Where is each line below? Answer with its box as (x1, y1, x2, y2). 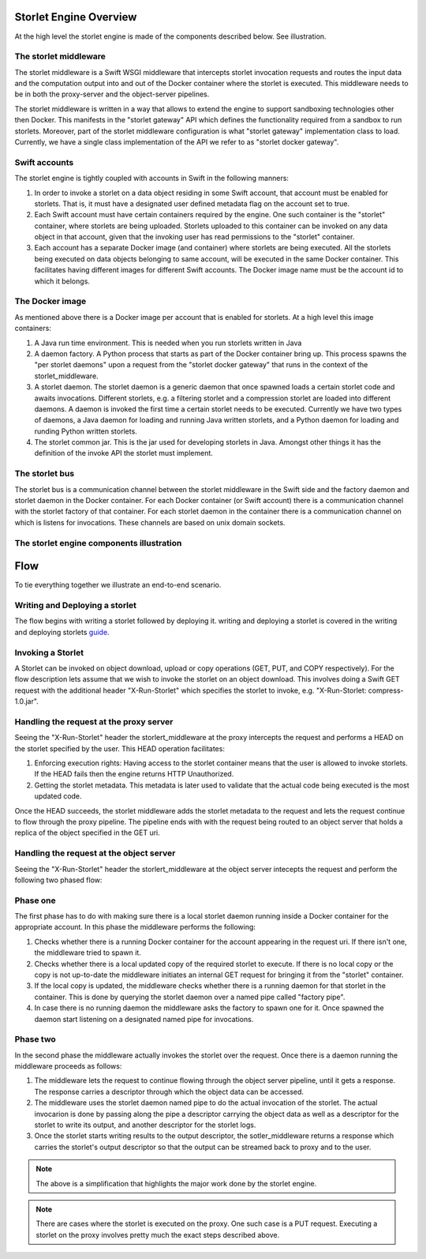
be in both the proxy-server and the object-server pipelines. (14, 89, 210, 99)
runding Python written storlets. (34, 427, 137, 436)
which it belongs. (34, 276, 91, 286)
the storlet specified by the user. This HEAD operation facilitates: (14, 743, 225, 754)
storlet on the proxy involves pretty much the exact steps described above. (35, 1230, 280, 1239)
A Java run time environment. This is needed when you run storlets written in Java (34, 338, 302, 348)
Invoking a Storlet (14, 647, 84, 658)
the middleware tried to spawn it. (34, 948, 141, 957)
